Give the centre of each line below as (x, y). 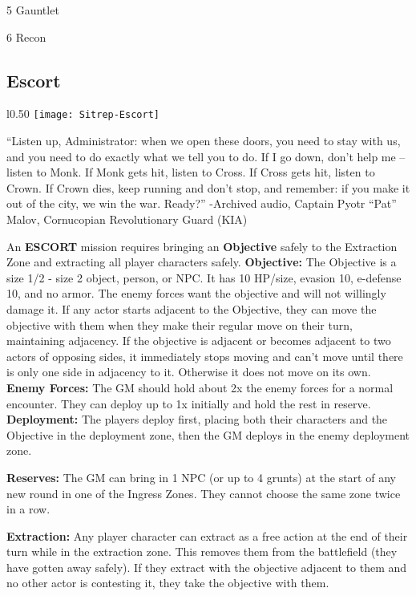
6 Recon (26, 36)
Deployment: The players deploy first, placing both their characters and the (197, 419)
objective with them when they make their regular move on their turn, (180, 324)
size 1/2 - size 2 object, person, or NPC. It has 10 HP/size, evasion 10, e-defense (204, 277)
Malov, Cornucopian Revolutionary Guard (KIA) (127, 219)
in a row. (28, 509)
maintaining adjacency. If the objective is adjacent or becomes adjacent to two (199, 341)
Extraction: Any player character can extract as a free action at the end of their (207, 535)
